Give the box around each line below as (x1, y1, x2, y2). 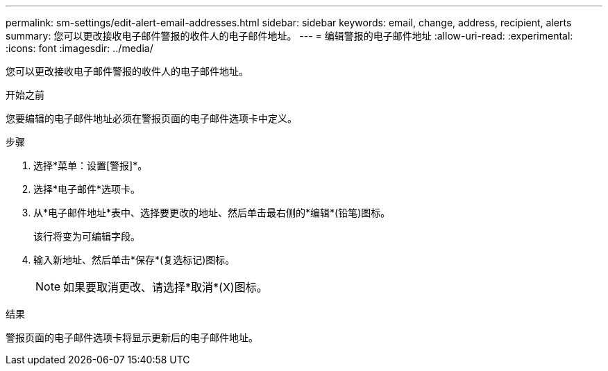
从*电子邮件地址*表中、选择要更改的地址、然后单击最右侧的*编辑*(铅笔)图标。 (33, 207, 391, 218)
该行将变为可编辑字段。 (33, 230, 140, 242)
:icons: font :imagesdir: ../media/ (6, 42, 153, 54)
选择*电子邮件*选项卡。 (33, 183, 141, 195)
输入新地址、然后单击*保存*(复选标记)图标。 (33, 254, 235, 266)
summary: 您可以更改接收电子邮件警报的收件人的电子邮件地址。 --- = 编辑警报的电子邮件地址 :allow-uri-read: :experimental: (6, 30, 573, 42)
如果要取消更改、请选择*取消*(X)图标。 (63, 280, 268, 294)
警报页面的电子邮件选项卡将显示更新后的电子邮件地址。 (6, 331, 258, 343)
